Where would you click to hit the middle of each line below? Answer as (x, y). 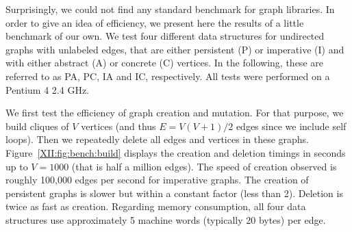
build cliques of (37, 126)
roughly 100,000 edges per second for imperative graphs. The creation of (157, 180)
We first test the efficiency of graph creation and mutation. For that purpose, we (175, 113)
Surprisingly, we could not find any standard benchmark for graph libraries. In (170, 9)
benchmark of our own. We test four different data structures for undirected (165, 36)
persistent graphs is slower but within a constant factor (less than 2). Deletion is (174, 193)
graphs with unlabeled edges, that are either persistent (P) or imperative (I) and (175, 49)
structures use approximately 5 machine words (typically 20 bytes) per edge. (166, 219)
